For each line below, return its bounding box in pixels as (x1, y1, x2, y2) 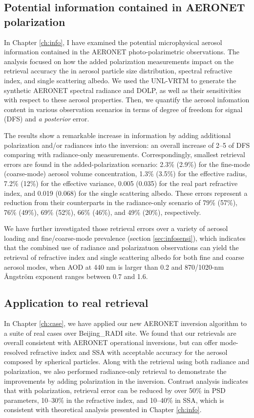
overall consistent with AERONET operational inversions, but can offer (4, 337, 218, 348)
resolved (4, 347, 28, 357)
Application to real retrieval (4, 295, 148, 310)
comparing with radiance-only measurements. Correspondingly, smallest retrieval (4, 149, 245, 160)
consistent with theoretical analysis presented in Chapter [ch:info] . (4, 404, 202, 415)
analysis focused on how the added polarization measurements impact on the (4, 56, 234, 66)
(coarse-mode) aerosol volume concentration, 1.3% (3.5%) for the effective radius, (4, 168, 247, 179)
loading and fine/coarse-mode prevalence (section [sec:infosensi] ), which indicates (4, 232, 246, 243)
